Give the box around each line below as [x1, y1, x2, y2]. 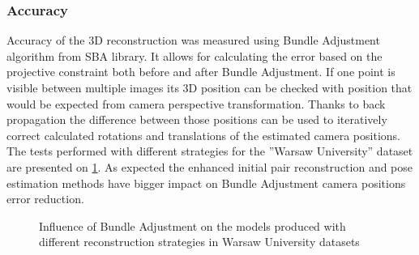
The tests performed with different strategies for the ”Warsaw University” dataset [6, 142, 413, 159]
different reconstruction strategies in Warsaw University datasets [39, 233, 360, 250]
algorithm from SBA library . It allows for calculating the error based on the [6, 47, 383, 64]
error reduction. [6, 190, 84, 207]
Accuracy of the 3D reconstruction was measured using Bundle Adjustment [6, 32, 380, 49]
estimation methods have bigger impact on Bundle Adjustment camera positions [6, 174, 406, 191]
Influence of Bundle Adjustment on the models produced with [39, 217, 346, 234]
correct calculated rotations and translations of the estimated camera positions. [6, 126, 400, 143]
